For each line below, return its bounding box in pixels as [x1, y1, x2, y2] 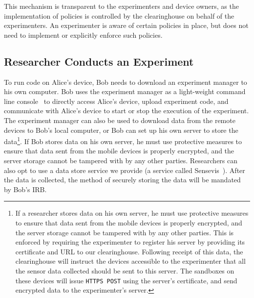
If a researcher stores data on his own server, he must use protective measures [15, 208, 249, 218]
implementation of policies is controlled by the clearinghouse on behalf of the [4, 10, 234, 21]
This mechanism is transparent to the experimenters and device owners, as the [4, 1, 239, 11]
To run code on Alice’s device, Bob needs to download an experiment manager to [4, 76, 247, 87]
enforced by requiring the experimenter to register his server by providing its [15, 237, 245, 247]
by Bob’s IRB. [4, 184, 47, 194]
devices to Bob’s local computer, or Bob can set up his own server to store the [4, 124, 238, 135]
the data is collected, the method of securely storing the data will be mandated [4, 174, 241, 185]
